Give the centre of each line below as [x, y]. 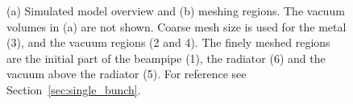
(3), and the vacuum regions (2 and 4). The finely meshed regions [168, 42]
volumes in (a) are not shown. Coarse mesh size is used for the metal [176, 26]
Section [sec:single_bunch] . [74, 89]
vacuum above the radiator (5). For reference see [127, 74]
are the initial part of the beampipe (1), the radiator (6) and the [166, 58]
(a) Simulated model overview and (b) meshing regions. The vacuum [176, 10]
